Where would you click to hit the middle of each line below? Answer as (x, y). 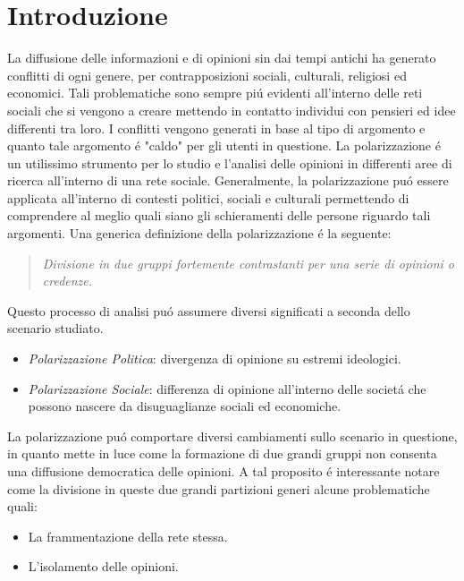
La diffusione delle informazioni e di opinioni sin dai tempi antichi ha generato (222, 58)
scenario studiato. (55, 328)
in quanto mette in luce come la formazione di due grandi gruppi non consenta (222, 453)
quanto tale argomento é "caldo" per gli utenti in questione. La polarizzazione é (224, 145)
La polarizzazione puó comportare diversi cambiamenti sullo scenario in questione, (232, 436)
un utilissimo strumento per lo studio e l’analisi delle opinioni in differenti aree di (230, 162)
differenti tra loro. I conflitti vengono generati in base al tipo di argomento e (216, 128)
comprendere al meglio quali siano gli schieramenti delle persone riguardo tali (219, 215)
